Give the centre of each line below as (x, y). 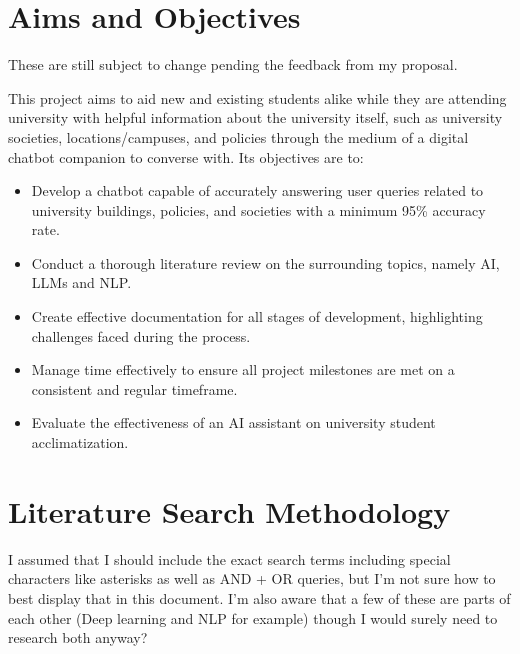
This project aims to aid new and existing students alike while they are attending (257, 97)
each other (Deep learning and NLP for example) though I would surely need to (253, 617)
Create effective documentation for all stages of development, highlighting (257, 316)
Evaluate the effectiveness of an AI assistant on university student (233, 422)
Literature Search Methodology (229, 510)
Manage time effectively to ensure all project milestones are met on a (243, 369)
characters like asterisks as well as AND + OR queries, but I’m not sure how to (252, 578)
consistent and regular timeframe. (134, 388)
